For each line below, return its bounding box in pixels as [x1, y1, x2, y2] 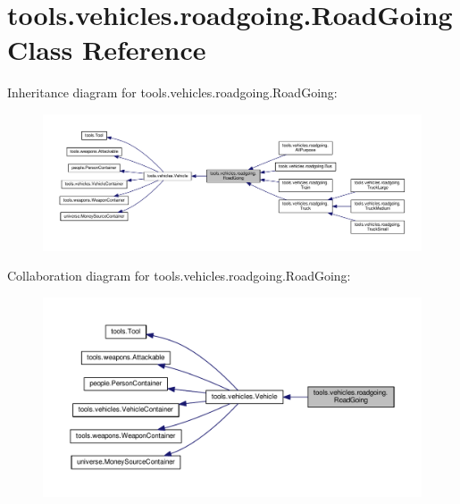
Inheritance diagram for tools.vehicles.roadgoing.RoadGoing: [7, 83, 338, 102]
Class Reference [7, 31, 206, 68]
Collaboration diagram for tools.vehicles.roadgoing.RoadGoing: [7, 266, 351, 285]
